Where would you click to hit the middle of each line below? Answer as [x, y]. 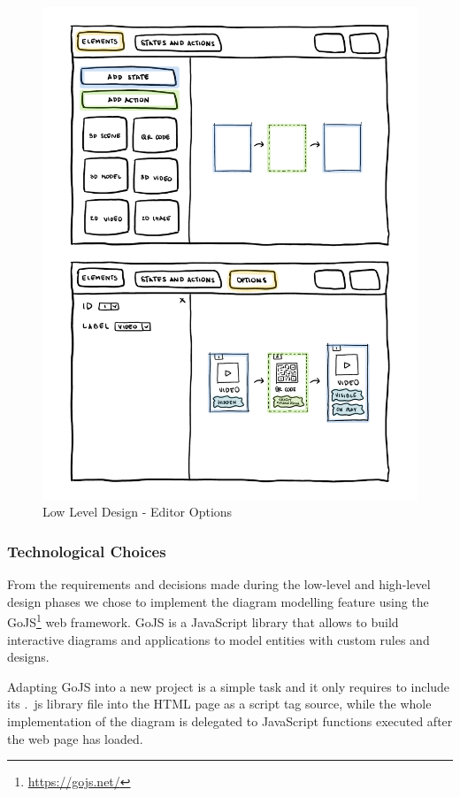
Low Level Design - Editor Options [138, 512]
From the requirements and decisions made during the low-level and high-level [219, 584]
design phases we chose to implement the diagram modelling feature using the [218, 601]
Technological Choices [87, 551]
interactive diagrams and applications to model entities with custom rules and [218, 639]
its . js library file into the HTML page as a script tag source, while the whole [219, 704]
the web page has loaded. [75, 738]
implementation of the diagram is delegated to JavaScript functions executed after [230, 721]
